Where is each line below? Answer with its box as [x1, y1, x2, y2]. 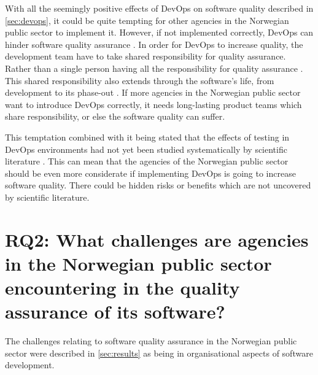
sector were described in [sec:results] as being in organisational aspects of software [5, 346, 313, 359]
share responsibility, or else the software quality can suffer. [5, 110, 225, 123]
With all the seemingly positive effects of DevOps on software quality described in [5, 2, 314, 14]
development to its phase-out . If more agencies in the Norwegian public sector [5, 86, 301, 99]
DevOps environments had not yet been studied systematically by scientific [5, 142, 287, 155]
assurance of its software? [5, 299, 225, 324]
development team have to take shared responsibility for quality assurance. [5, 50, 286, 63]
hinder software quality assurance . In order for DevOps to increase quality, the [5, 37, 303, 50]
